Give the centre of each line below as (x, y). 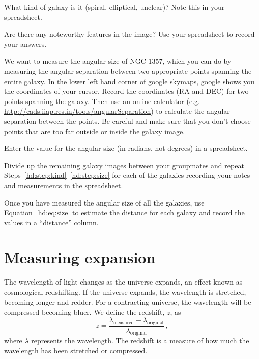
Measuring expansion (80, 257)
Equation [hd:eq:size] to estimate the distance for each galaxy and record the (124, 212)
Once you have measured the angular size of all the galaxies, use (104, 202)
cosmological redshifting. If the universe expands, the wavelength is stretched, (125, 292)
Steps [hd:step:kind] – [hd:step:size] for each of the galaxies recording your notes (127, 175)
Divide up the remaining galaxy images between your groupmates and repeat (124, 165)
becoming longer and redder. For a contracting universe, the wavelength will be (128, 302)
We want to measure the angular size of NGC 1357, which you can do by (118, 61)
